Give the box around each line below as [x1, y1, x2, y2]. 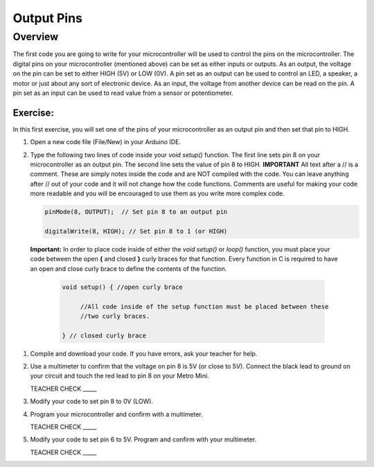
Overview [12, 30, 59, 43]
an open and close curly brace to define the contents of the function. [30, 264, 227, 273]
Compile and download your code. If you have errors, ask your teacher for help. [30, 349, 258, 358]
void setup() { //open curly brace [62, 283, 183, 291]
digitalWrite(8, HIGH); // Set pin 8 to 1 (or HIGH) [44, 227, 228, 235]
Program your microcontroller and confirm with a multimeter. [30, 409, 204, 418]
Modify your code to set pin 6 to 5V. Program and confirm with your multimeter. [30, 435, 257, 443]
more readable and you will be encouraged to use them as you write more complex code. [30, 189, 285, 197]
